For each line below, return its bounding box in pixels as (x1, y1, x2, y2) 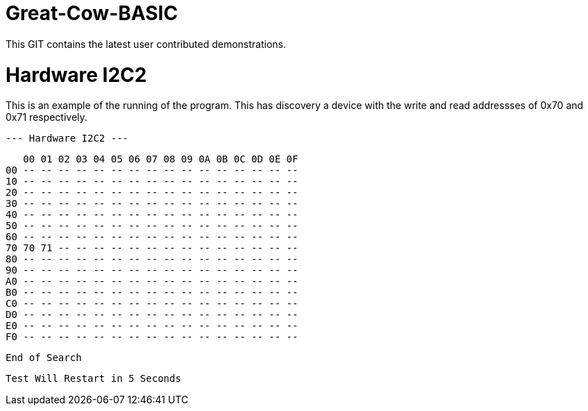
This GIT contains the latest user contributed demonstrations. (6, 37, 286, 50)
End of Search (6, 352, 82, 364)
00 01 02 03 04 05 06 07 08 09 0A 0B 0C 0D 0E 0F (23, 153, 299, 165)
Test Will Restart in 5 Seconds (6, 373, 181, 385)
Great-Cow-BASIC (6, 1, 178, 25)
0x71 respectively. (6, 111, 87, 124)
